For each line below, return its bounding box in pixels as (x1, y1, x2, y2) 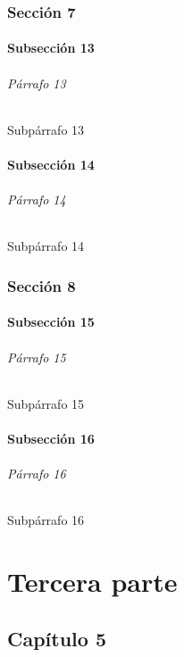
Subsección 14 (7, 155, 95, 174)
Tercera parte (7, 563, 178, 600)
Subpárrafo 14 (7, 237, 85, 255)
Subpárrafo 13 (7, 120, 85, 138)
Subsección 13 (7, 38, 95, 57)
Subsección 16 (7, 429, 95, 448)
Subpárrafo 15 (7, 394, 85, 412)
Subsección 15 (7, 312, 95, 331)
